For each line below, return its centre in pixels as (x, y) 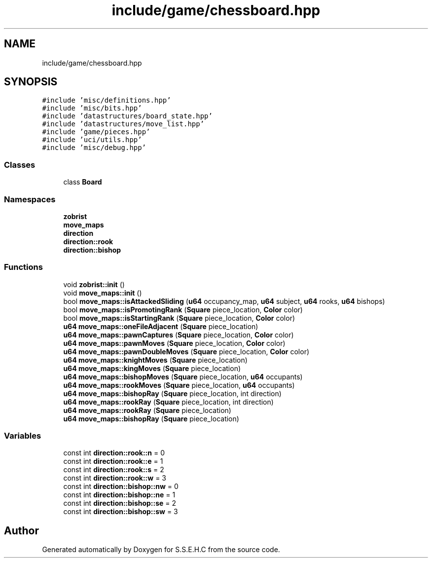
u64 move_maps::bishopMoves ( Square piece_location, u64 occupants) (183, 376)
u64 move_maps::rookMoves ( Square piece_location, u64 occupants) (179, 385)
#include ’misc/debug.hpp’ (94, 148)
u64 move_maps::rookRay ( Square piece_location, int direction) (168, 402)
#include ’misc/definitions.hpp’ (107, 100)
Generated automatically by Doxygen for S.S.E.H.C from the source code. (161, 550)
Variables (23, 436)
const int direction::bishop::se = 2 (120, 503)
